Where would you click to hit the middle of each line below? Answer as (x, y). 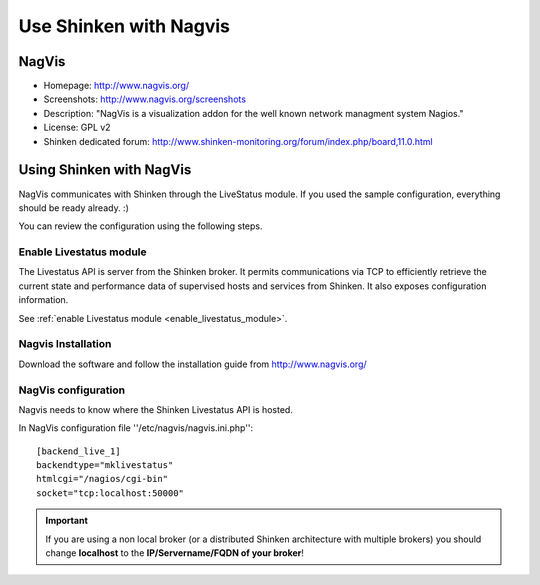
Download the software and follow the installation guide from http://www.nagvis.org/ (192, 364)
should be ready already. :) (74, 207)
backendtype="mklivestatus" (105, 465)
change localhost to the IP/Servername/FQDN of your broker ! (175, 553)
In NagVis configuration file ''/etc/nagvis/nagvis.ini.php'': (136, 428)
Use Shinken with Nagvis (124, 26)
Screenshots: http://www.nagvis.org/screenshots (145, 99)
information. (43, 300)
